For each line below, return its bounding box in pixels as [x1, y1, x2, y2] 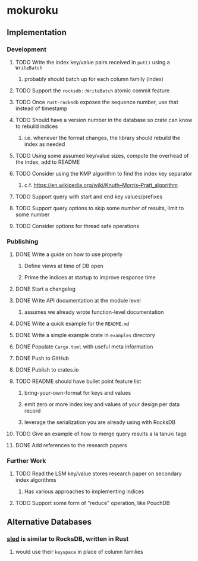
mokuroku [7, 4, 58, 17]
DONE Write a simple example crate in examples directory [15, 332, 155, 339]
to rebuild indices [15, 123, 58, 130]
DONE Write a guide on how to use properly [15, 251, 123, 258]
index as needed [24, 141, 65, 148]
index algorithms [15, 476, 57, 484]
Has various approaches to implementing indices [24, 488, 144, 495]
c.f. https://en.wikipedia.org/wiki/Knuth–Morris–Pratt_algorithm [24, 181, 178, 188]
